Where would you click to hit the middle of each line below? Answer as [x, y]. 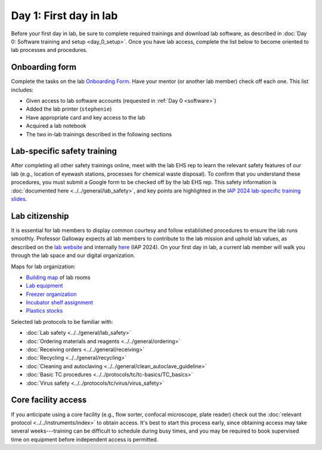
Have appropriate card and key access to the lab [86, 117]
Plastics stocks [44, 311]
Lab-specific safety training [64, 151]
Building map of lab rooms [58, 277]
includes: [22, 90]
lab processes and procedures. [49, 50]
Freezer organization [51, 294]
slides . [19, 199]
